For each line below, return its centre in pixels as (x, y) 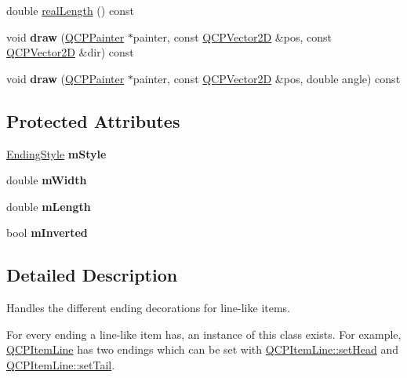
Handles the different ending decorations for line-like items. (149, 308)
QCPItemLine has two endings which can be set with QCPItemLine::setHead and (203, 349)
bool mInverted (47, 233)
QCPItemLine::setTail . (61, 364)
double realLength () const (70, 10)
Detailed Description (92, 275)
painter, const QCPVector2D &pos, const (232, 36)
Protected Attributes (93, 120)
